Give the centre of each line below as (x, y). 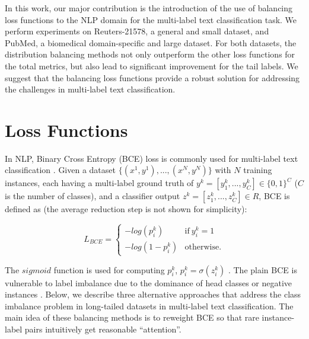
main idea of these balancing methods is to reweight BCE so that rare (132, 317)
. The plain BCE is (262, 269)
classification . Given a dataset (60, 170)
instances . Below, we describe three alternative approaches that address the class (153, 294)
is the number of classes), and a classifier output (93, 196)
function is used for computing (109, 269)
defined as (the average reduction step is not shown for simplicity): (126, 209)
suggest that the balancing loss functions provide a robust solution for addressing (152, 77)
